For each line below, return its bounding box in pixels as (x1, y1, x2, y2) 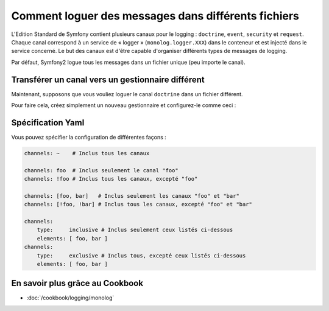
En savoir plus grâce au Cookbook (11, 278, 143, 288)
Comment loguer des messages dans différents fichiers (11, 9, 300, 23)
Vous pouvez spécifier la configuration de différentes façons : (11, 133, 167, 141)
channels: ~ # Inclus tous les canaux (24, 150, 150, 156)
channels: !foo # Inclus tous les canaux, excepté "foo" (24, 175, 198, 183)
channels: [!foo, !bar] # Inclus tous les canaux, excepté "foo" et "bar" (24, 201, 253, 208)
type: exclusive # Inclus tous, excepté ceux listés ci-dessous (37, 252, 246, 259)
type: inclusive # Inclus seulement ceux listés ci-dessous (37, 226, 233, 234)
